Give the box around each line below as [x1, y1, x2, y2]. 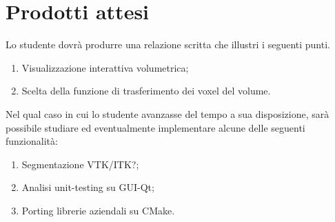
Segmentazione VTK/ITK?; [21, 157, 139, 171]
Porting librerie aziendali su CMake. [21, 203, 175, 217]
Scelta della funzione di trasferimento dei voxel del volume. [21, 83, 271, 98]
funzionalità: [6, 134, 58, 148]
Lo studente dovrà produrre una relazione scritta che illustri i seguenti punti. [6, 37, 330, 52]
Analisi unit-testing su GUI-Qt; [21, 180, 154, 194]
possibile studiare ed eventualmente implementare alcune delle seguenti [6, 120, 305, 134]
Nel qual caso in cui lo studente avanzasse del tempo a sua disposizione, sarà [6, 106, 329, 121]
